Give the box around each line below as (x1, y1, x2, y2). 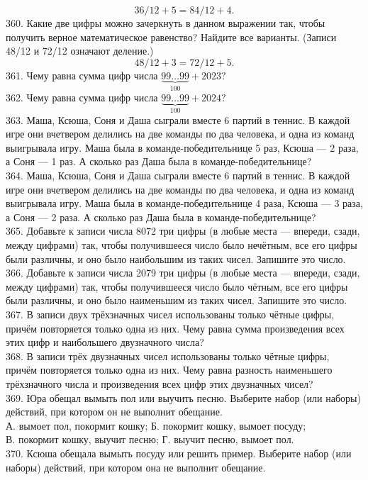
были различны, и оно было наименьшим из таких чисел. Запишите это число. (6, 293, 347, 308)
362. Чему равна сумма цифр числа (6, 90, 158, 105)
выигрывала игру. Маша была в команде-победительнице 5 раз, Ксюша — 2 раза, (6, 140, 359, 155)
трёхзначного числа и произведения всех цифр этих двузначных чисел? (6, 376, 313, 391)
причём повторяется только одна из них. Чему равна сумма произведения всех (6, 320, 345, 335)
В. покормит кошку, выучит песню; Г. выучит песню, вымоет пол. (6, 432, 294, 447)
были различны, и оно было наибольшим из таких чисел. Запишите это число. (6, 251, 346, 266)
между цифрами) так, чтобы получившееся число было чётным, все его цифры (6, 279, 348, 294)
